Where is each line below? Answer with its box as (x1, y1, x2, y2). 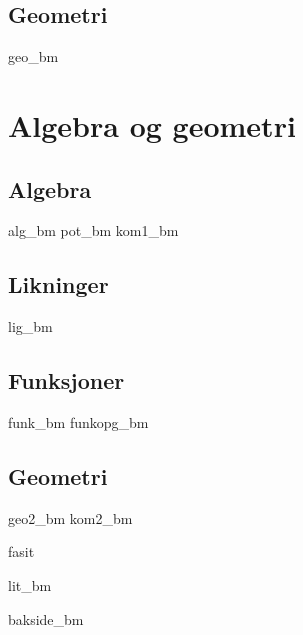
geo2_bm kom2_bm (8, 507, 133, 528)
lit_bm (8, 574, 52, 595)
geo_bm (8, 46, 59, 67)
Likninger (8, 269, 109, 300)
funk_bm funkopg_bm (8, 411, 149, 432)
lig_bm (8, 316, 53, 337)
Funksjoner (8, 365, 125, 396)
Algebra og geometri (8, 104, 296, 145)
